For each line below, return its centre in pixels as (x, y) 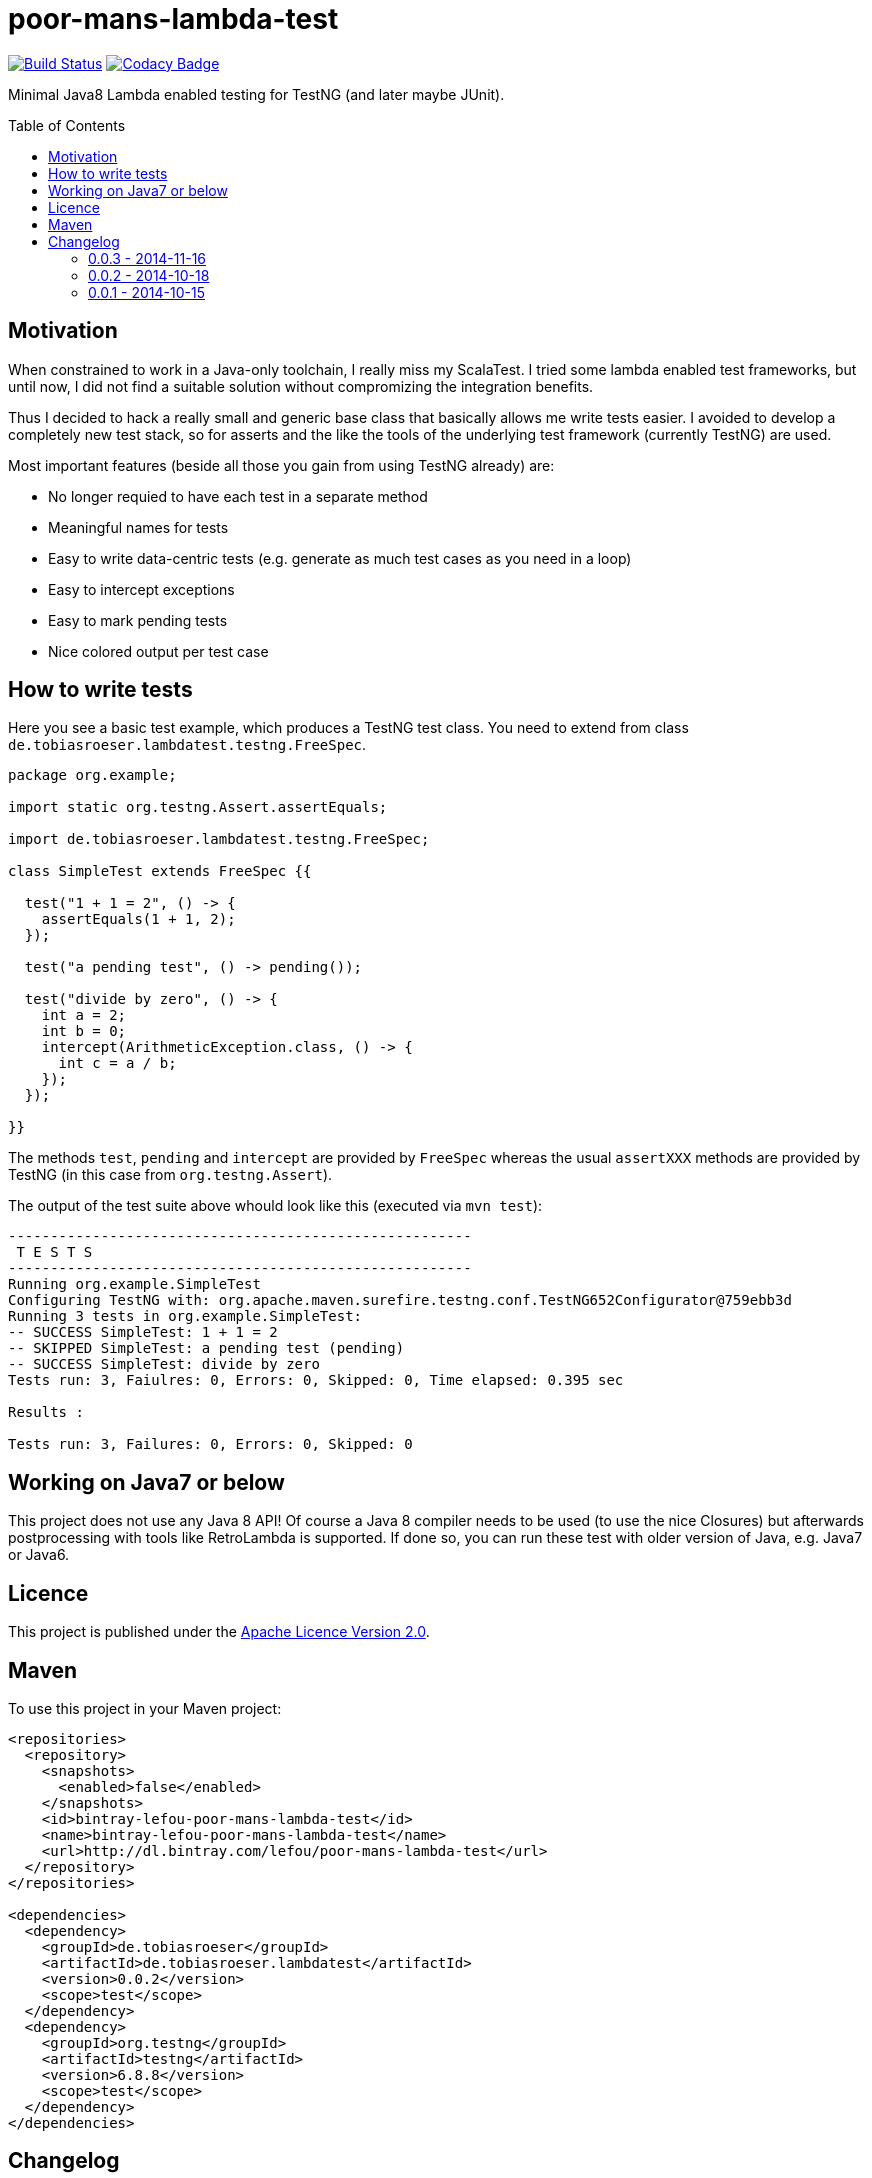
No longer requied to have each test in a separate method (238, 496)
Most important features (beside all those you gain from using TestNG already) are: (281, 465)
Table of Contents (67, 125)
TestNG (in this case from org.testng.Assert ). (170, 1175)
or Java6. (39, 1555)
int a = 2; (84, 1015)
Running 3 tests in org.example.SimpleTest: (185, 1316)
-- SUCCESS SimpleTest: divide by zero (164, 1364)
